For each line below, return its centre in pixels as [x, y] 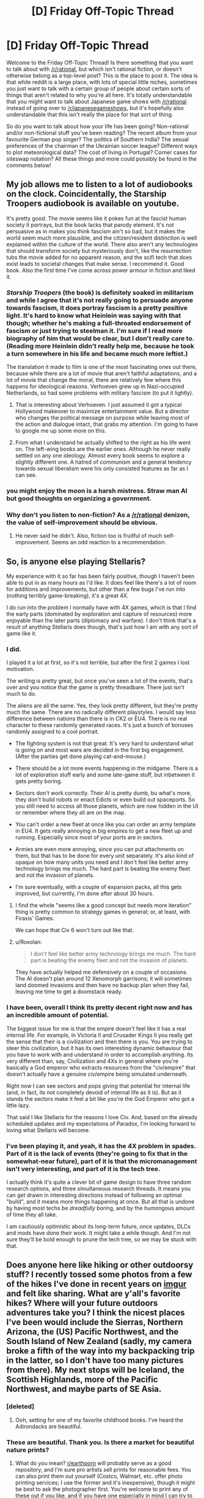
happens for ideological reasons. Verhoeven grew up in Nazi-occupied [95, 387]
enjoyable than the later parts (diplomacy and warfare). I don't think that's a [101, 621]
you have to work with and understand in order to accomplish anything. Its [100, 1054]
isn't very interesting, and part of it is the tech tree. [83, 1169]
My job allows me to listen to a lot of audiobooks [100, 185]
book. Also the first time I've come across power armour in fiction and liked [101, 270]
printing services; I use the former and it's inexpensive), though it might [105, 1482]
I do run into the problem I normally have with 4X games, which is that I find [101, 608]
